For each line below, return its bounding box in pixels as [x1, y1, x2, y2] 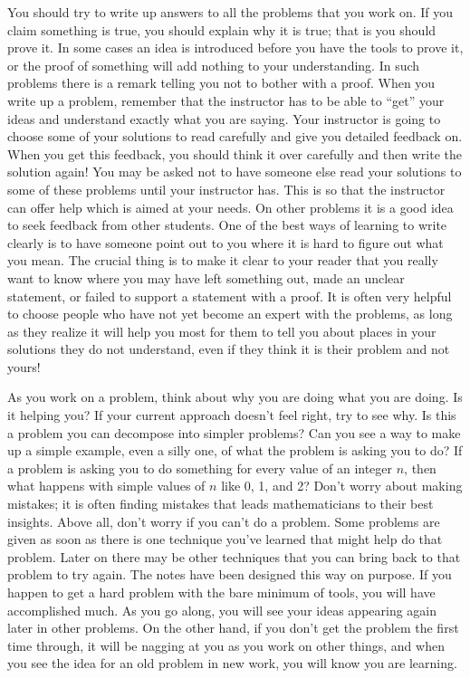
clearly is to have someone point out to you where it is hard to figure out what [7, 233, 444, 252]
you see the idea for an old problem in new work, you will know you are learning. [7, 654, 457, 673]
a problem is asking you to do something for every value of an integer [7, 458, 393, 477]
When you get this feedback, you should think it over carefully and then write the [7, 144, 462, 163]
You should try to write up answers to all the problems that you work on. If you [7, 3, 454, 21]
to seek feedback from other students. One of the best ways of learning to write [7, 215, 447, 234]
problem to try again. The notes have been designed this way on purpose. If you [7, 565, 452, 584]
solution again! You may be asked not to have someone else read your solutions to [7, 162, 462, 181]
